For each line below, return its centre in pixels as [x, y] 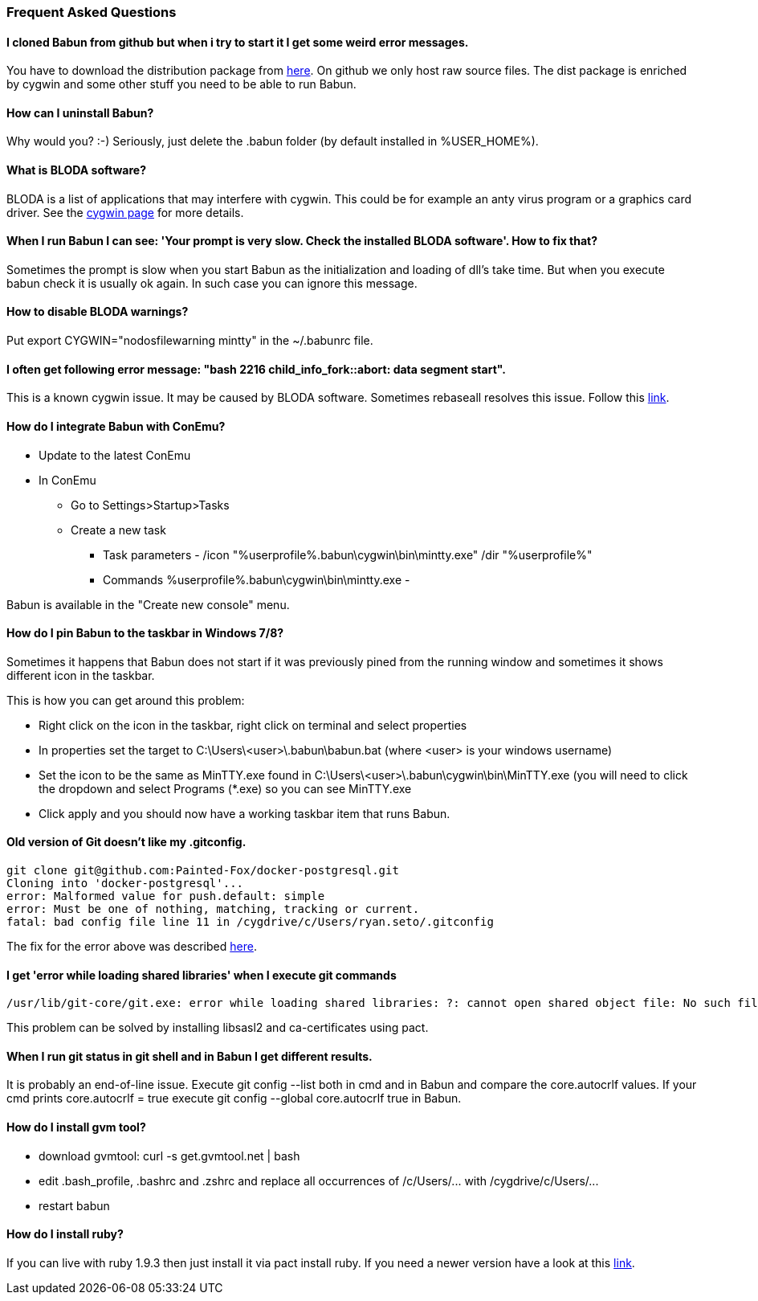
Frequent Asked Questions [92, 12]
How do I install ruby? [65, 1234]
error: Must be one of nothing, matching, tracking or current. [213, 908]
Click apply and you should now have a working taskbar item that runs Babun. [245, 813]
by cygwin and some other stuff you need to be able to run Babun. [181, 84]
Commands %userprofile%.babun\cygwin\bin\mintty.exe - [257, 579]
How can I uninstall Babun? [80, 113]
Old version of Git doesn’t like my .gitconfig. [126, 842]
